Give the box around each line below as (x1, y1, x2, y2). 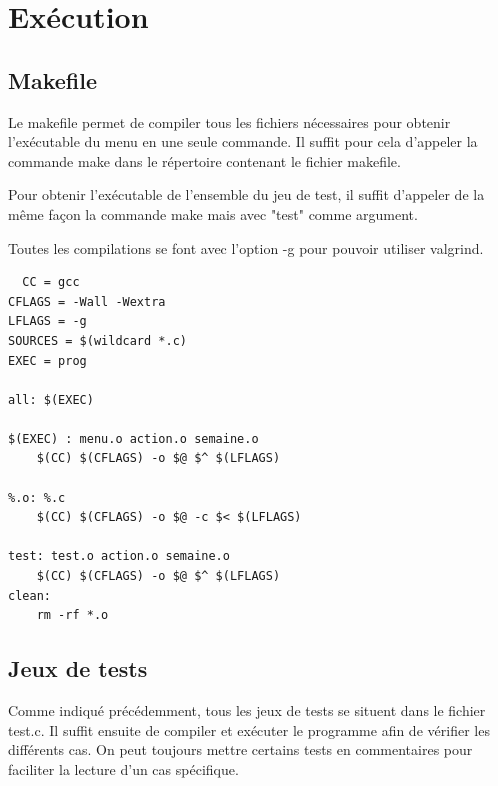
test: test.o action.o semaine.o (8, 549, 230, 564)
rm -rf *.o (36, 608, 109, 623)
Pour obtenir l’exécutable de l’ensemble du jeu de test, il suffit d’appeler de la (8, 184, 485, 205)
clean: (8, 588, 51, 603)
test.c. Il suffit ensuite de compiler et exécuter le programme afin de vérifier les (8, 719, 490, 740)
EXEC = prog (8, 353, 87, 368)
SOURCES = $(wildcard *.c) (8, 333, 187, 348)
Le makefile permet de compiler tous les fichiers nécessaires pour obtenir (8, 111, 451, 132)
